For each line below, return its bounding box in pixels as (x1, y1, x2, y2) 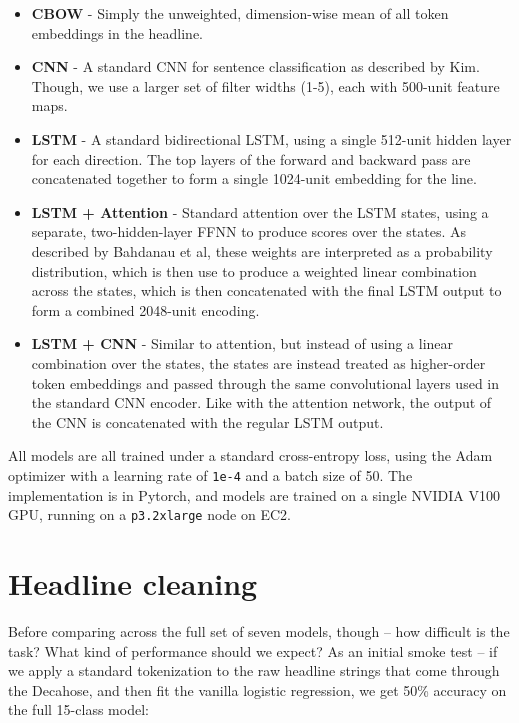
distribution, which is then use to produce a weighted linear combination (31, 260, 477, 281)
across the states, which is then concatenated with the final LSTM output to (31, 280, 502, 301)
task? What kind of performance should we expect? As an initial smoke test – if (8, 640, 498, 661)
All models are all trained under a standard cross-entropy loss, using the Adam (8, 445, 493, 466)
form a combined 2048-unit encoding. (31, 299, 260, 320)
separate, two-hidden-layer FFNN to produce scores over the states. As (31, 221, 467, 242)
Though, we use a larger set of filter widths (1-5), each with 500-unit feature (31, 75, 500, 96)
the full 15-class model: (8, 699, 149, 720)
